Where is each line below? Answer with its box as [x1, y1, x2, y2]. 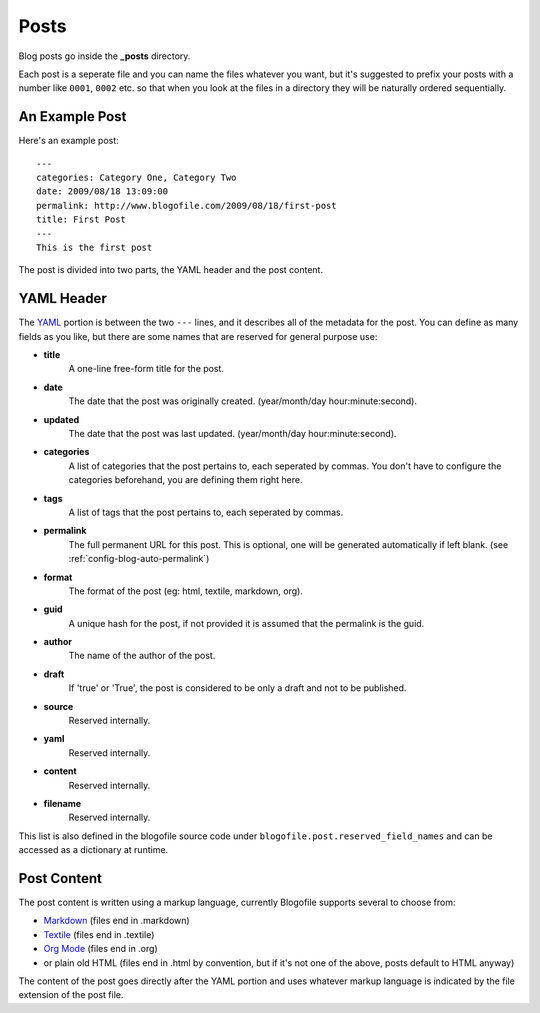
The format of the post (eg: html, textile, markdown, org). [68, 585, 304, 597]
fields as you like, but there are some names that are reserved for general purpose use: [18, 330, 378, 342]
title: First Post [36, 214, 127, 225]
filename [43, 797, 82, 809]
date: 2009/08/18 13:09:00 [36, 186, 169, 197]
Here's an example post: [18, 135, 119, 147]
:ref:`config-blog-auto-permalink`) [68, 553, 210, 565]
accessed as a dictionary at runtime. [18, 844, 169, 856]
